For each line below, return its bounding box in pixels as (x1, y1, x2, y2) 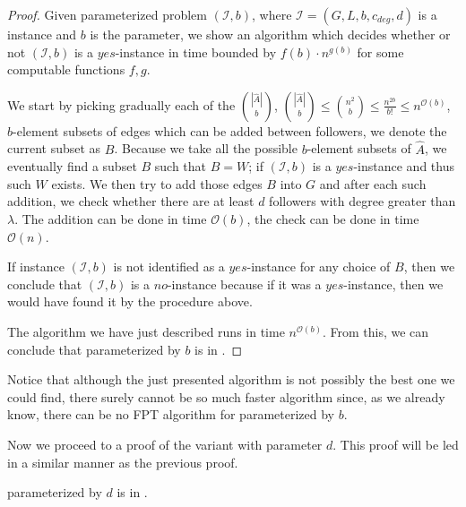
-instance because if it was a (167, 274, 322, 293)
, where (252, 5, 292, 23)
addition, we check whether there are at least (7, 192, 255, 211)
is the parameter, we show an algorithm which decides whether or (90, 25, 451, 43)
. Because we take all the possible (114, 139, 298, 158)
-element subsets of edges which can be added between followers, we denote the (13, 121, 447, 140)
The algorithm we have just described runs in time (7, 322, 285, 340)
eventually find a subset (7, 157, 137, 176)
